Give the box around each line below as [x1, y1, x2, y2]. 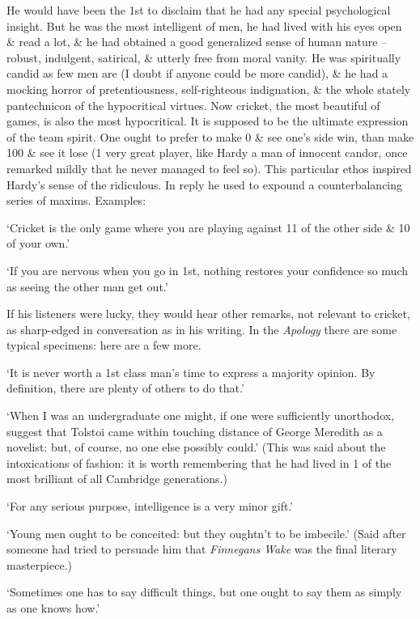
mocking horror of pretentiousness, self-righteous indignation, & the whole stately [6, 80, 411, 97]
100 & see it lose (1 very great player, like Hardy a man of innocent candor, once [6, 144, 408, 161]
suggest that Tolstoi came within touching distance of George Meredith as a [6, 422, 383, 439]
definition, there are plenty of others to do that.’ [6, 379, 244, 396]
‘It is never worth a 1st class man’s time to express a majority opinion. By [6, 363, 375, 380]
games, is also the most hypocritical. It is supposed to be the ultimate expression [6, 112, 409, 129]
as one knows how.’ [6, 600, 100, 616]
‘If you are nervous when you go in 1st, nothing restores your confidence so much [6, 261, 409, 278]
